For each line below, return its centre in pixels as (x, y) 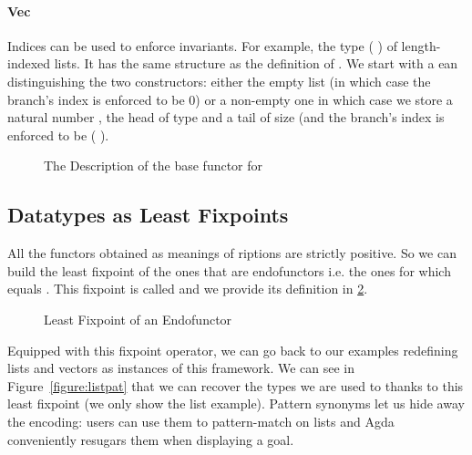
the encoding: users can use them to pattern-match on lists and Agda (201, 421)
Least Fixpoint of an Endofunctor (138, 319)
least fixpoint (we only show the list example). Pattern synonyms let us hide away (236, 403)
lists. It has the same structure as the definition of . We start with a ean (256, 63)
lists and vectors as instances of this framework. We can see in (181, 368)
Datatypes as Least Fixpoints (148, 215)
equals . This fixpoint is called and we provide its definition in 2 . (188, 289)
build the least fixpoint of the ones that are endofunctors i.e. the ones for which (229, 270)
